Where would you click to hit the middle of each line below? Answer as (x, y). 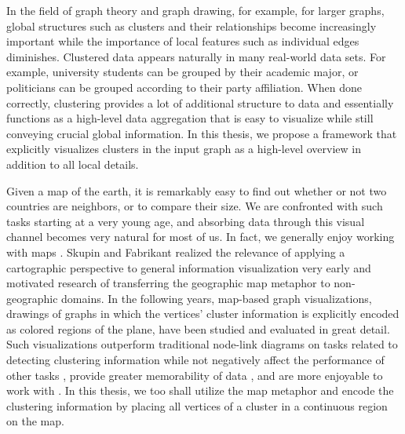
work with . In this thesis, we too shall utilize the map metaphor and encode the (200, 390)
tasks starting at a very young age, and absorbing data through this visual (186, 221)
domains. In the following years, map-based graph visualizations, (217, 298)
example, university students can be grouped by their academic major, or (182, 72)
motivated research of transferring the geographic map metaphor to (168, 283)
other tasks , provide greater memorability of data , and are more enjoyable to (195, 375)
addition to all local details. (73, 164)
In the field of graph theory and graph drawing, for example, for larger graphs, (195, 10)
